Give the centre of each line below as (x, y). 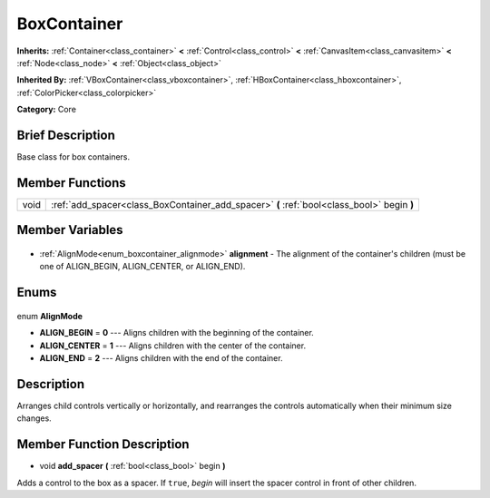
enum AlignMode (50, 316)
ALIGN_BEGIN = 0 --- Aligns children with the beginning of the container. (177, 333)
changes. (34, 418)
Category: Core (47, 110)
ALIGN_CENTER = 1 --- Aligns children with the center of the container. (173, 346)
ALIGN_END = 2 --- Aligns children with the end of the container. (161, 357)
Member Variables (70, 230)
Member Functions (71, 183)
